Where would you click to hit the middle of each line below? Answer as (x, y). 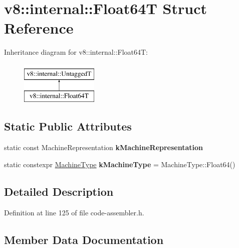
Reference (39, 28)
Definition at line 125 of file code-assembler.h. (74, 212)
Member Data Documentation (84, 239)
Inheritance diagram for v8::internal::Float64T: (76, 52)
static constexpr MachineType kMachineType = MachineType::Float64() (120, 164)
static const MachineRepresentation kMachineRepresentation (104, 147)
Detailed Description (59, 191)
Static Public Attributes (68, 126)
